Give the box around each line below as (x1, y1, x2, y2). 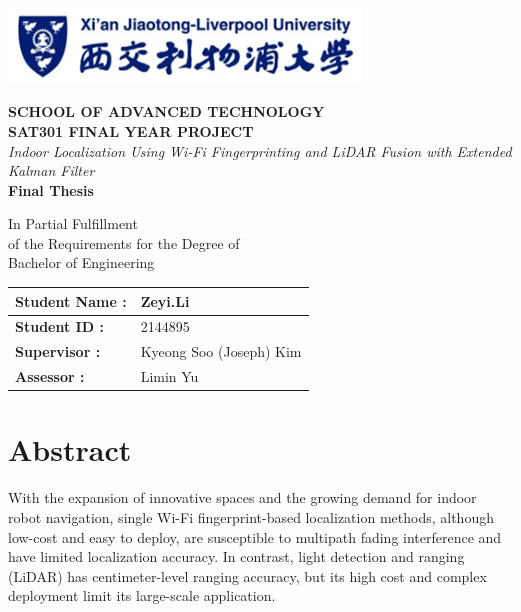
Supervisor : (15, 341, 101, 362)
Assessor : (15, 366, 85, 387)
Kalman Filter (8, 160, 95, 181)
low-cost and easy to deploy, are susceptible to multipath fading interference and (8, 526, 502, 547)
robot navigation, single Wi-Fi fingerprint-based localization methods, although (8, 506, 494, 527)
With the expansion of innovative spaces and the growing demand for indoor (8, 487, 477, 508)
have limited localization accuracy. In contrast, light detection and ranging (8, 546, 465, 567)
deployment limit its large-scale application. (8, 585, 276, 606)
